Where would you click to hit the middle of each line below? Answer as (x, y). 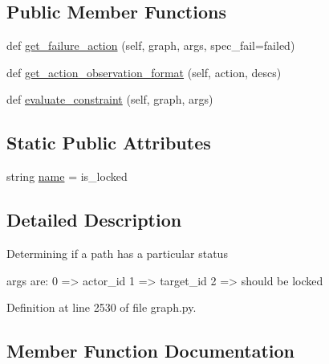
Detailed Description (94, 220)
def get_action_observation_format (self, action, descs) (144, 72)
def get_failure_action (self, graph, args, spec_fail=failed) (151, 45)
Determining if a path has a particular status (117, 253)
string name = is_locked (67, 176)
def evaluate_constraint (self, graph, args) (110, 99)
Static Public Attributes (109, 143)
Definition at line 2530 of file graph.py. (102, 307)
